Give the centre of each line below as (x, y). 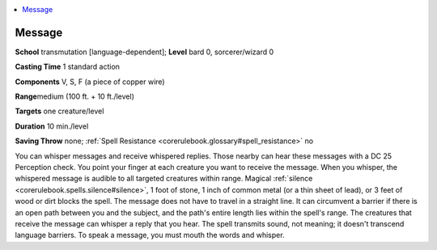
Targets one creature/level (59, 111)
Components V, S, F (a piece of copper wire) (90, 82)
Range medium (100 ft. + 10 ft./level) (75, 96)
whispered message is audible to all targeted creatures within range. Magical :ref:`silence (164, 179)
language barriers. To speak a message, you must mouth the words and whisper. (150, 235)
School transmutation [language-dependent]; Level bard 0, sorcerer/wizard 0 (144, 52)
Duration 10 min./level (52, 126)
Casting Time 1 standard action (68, 67)
